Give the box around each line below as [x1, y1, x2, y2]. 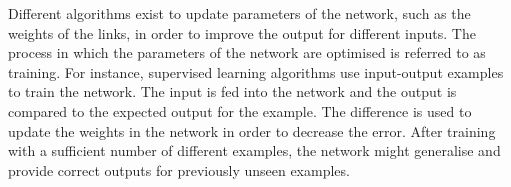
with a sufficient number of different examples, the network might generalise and [8, 140, 501, 161]
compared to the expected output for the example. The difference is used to [8, 100, 472, 121]
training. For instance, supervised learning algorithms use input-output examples [8, 61, 504, 82]
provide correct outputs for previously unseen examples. [8, 159, 350, 180]
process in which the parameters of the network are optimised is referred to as [8, 42, 486, 63]
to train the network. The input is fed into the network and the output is [8, 81, 457, 102]
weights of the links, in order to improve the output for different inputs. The [8, 22, 476, 43]
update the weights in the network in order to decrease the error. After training [8, 120, 496, 141]
